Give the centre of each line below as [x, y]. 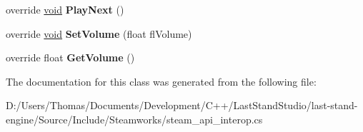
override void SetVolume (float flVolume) [99, 33]
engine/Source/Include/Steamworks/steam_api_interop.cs [134, 119]
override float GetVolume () [70, 57]
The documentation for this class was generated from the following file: [161, 81]
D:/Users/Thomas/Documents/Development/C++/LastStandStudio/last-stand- [182, 105]
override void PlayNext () [65, 9]
